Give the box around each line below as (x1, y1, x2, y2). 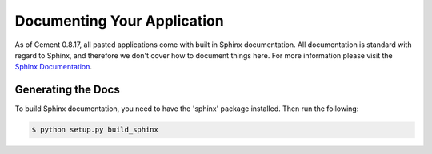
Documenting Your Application (14, 12, 224, 30)
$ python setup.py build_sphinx (31, 125, 159, 135)
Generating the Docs (14, 83, 120, 97)
